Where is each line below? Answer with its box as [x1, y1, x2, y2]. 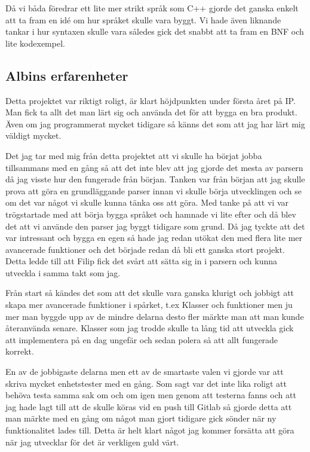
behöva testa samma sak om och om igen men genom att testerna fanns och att [5, 389, 296, 401]
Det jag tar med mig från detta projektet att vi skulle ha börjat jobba [5, 149, 262, 161]
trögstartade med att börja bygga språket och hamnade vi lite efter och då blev [5, 207, 296, 220]
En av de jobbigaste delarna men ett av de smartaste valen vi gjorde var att [5, 365, 284, 378]
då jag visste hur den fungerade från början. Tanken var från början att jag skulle [5, 173, 305, 185]
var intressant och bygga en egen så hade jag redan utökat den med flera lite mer [5, 231, 302, 244]
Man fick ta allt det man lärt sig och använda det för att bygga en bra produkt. [5, 106, 297, 118]
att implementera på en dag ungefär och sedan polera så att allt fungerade [5, 333, 278, 346]
